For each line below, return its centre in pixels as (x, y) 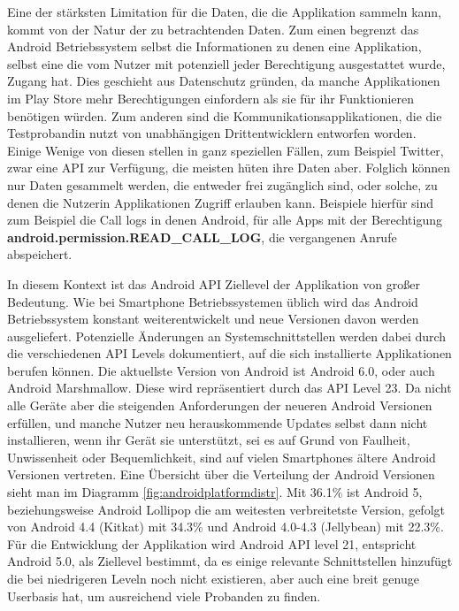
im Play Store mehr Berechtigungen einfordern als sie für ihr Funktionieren (210, 98)
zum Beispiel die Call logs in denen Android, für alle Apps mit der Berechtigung (225, 220)
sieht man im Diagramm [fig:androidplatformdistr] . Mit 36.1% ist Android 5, (215, 492)
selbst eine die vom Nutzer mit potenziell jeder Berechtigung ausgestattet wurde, (226, 63)
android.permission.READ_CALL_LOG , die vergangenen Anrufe (202, 237)
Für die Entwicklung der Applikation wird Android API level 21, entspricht (212, 543)
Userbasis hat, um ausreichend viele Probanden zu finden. (164, 596)
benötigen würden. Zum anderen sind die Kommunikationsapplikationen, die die (225, 115)
